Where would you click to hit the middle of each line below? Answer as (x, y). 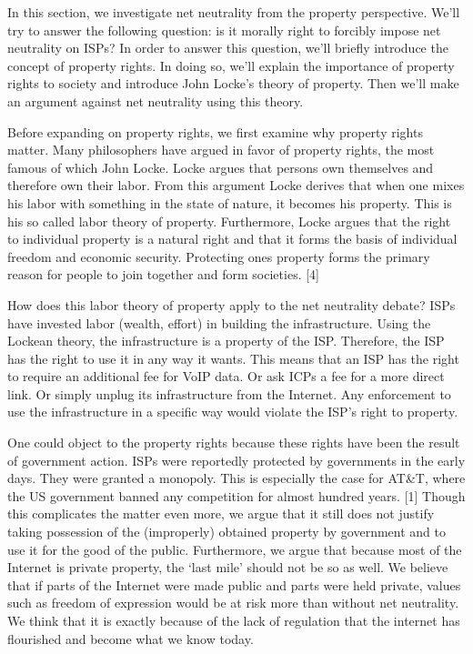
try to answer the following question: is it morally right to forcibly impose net (224, 30)
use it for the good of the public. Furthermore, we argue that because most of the (235, 549)
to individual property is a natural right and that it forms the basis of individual (232, 239)
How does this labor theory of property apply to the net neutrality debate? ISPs (231, 304)
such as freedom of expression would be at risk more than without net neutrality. (233, 603)
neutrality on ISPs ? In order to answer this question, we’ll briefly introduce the (228, 48)
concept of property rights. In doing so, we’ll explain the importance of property (231, 65)
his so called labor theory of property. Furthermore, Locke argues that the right (229, 221)
